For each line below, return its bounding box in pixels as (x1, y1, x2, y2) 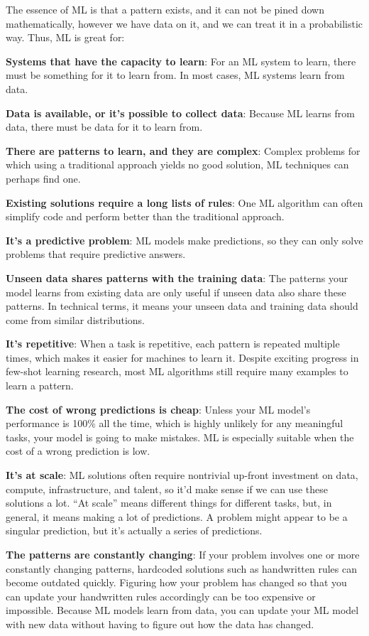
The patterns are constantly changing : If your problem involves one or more (6, 547, 360, 561)
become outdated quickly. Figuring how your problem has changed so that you (6, 575, 347, 590)
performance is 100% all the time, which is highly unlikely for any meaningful (6, 416, 343, 431)
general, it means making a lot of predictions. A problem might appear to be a (6, 509, 348, 524)
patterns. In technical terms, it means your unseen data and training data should (6, 298, 358, 313)
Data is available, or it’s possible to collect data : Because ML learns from (6, 105, 355, 120)
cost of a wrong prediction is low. (6, 443, 150, 458)
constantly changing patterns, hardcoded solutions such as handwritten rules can (6, 561, 358, 576)
